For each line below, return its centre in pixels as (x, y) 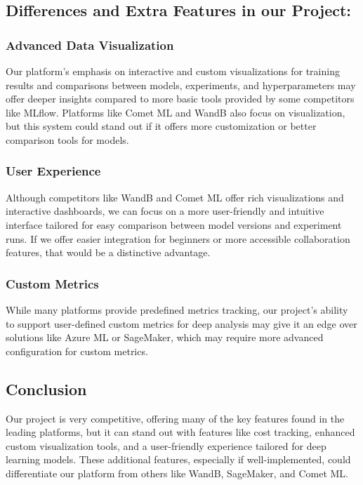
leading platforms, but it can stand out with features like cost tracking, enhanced (180, 432)
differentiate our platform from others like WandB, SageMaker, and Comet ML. (177, 473)
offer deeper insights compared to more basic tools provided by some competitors (180, 99)
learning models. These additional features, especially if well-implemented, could (178, 459)
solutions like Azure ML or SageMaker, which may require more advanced (165, 337)
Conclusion (46, 388)
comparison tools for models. (67, 139)
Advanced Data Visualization (90, 45)
